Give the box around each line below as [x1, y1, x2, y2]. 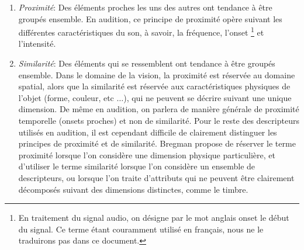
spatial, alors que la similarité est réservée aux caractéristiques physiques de [18, 80, 291, 92]
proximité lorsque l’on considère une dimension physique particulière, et [18, 148, 275, 161]
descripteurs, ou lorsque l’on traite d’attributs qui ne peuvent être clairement [18, 171, 295, 183]
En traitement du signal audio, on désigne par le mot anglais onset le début [18, 211, 289, 224]
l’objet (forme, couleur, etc [18, 91, 114, 103]
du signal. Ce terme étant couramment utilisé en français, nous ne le [18, 223, 264, 235]
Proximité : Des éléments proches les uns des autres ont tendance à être [18, 1, 272, 13]
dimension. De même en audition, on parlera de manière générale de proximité [18, 103, 299, 115]
